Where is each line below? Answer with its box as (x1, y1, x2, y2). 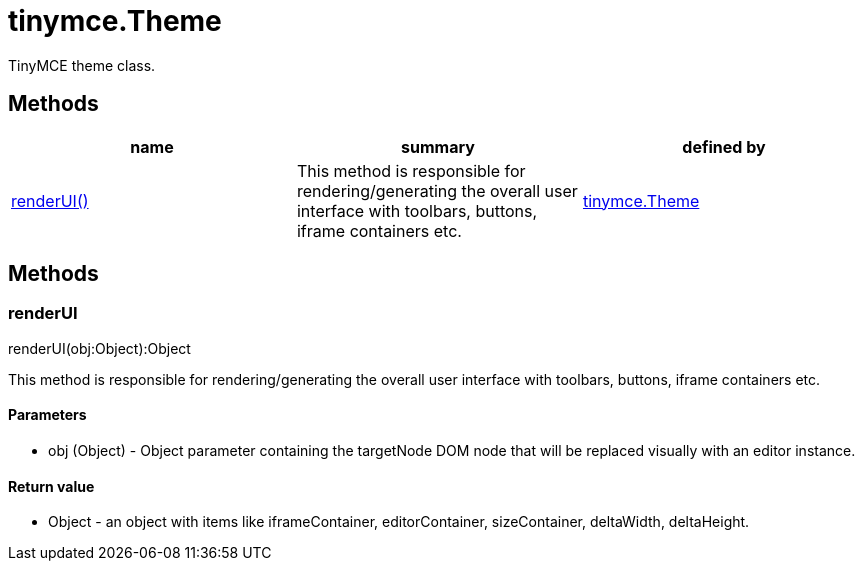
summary (401, 136, 475, 157)
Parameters (8, 406, 87, 424)
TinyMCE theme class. (8, 56, 156, 74)
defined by (682, 136, 766, 157)
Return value (8, 477, 95, 495)
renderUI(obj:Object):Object (8, 339, 191, 357)
